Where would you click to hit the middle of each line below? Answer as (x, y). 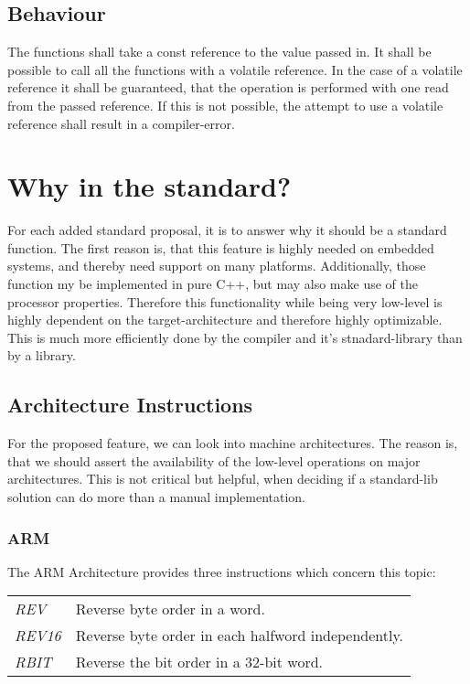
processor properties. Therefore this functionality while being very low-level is (225, 301)
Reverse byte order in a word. (170, 609)
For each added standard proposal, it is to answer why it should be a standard (227, 230)
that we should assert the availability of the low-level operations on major (214, 460)
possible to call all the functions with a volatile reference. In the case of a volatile (235, 69)
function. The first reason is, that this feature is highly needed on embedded (221, 247)
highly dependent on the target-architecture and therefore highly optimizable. (225, 320)
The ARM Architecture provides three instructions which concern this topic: (222, 571)
